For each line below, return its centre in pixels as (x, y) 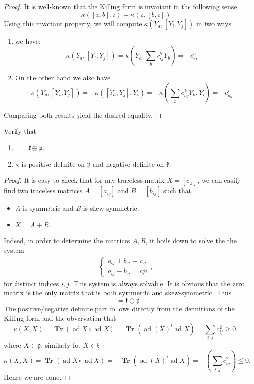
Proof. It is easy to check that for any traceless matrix (84, 180)
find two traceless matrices (43, 191)
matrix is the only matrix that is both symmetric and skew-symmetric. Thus (118, 293)
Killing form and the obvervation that (60, 318)
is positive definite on (53, 163)
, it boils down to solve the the (191, 240)
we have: (28, 40)
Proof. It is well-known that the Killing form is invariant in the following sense (120, 6)
